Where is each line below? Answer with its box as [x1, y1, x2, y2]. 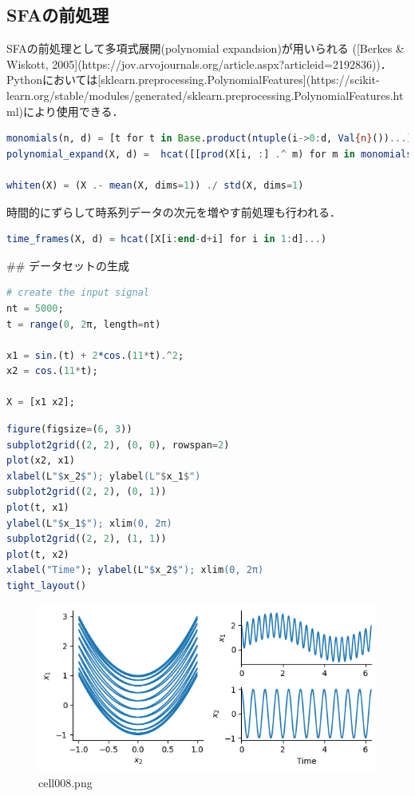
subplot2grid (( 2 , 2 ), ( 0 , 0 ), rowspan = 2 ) [6, 439, 230, 451]
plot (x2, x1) [6, 455, 75, 467]
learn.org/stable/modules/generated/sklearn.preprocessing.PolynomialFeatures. [6, 86, 393, 103]
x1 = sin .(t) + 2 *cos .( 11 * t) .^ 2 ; [6, 349, 184, 361]
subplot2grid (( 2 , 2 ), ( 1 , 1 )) [6, 533, 167, 545]
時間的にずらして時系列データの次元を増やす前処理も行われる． [6, 203, 342, 220]
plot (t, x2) [6, 548, 69, 560]
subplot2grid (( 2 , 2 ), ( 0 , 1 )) [6, 486, 167, 498]
